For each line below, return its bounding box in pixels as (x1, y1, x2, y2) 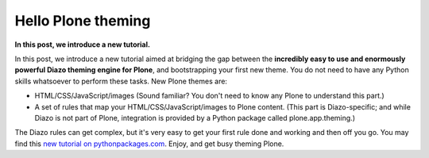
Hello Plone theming (14, 12, 151, 29)
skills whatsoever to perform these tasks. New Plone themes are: (14, 76, 228, 86)
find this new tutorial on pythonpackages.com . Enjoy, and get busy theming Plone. (14, 139, 284, 148)
